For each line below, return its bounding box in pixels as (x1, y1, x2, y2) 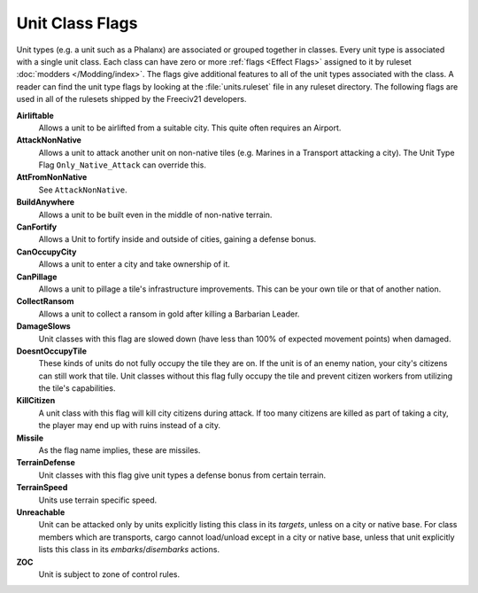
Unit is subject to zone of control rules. (38, 568, 181, 580)
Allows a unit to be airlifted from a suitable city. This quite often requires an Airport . (38, 122, 342, 133)
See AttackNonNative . (38, 184, 127, 195)
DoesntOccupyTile (16, 346, 88, 356)
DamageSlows (16, 321, 71, 332)
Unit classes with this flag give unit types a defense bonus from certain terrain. (38, 470, 327, 480)
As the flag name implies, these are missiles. (38, 445, 201, 456)
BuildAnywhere (16, 197, 75, 207)
